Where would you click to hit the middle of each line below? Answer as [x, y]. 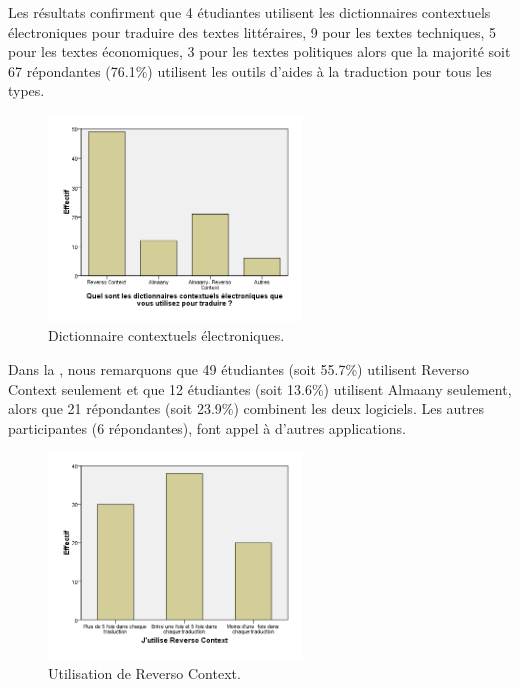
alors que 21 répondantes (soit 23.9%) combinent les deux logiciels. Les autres [246, 408]
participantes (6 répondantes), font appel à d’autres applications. [207, 427]
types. [26, 90]
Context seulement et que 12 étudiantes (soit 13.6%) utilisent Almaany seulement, [260, 388]
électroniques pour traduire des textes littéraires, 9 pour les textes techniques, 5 [252, 31]
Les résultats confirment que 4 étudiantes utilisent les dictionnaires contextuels [249, 12]
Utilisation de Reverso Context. [144, 672]
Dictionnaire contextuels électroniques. [166, 335]
